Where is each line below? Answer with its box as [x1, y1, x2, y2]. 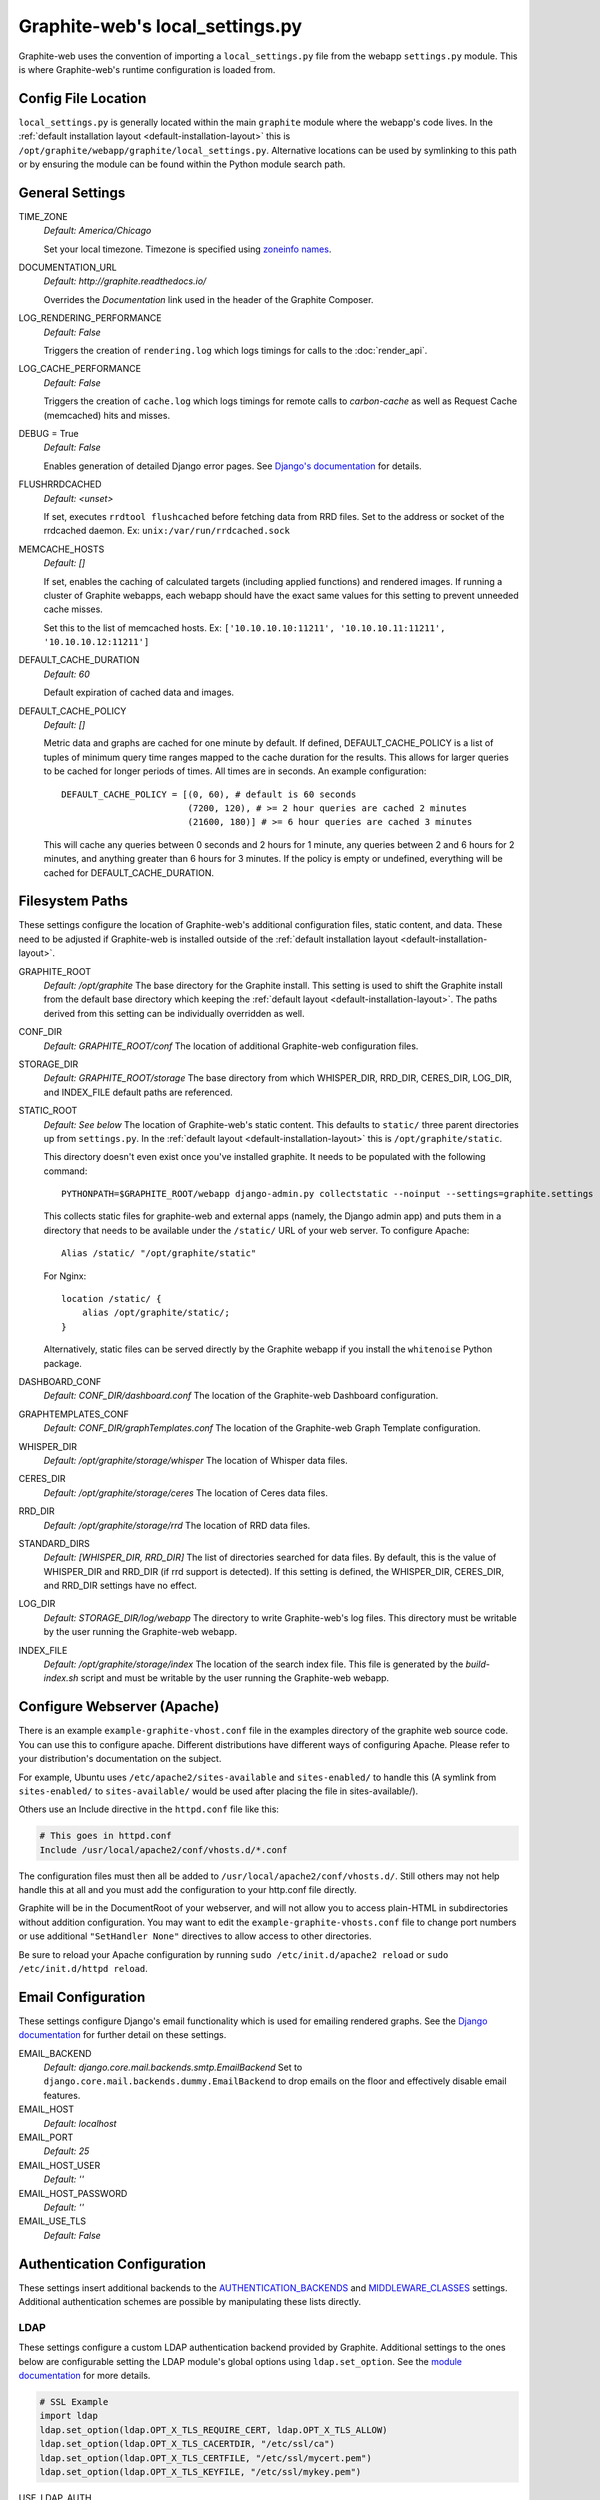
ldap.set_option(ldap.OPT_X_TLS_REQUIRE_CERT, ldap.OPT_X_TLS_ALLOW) [39, 2424, 388, 2435]
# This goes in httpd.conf [39, 1830, 172, 1842]
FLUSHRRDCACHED [18, 478, 102, 490]
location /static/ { [61, 1293, 162, 1305]
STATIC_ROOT [18, 1105, 78, 1117]
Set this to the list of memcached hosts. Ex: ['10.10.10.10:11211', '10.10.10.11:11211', [43, 621, 446, 634]
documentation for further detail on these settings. [18, 2029, 227, 2041]
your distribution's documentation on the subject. [18, 1753, 222, 1765]
